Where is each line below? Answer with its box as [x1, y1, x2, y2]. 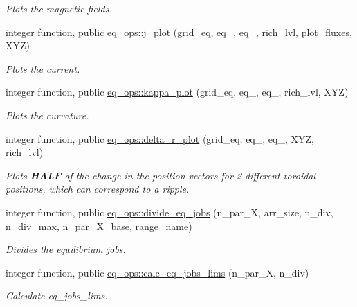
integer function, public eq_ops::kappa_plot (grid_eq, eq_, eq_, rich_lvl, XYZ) [6, 85, 349, 99]
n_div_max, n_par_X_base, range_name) [6, 218, 192, 233]
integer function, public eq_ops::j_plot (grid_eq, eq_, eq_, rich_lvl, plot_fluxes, [6, 24, 352, 39]
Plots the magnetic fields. [6, 1, 112, 15]
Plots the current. [6, 61, 80, 76]
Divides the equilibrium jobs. [6, 242, 126, 256]
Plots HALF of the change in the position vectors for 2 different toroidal [6, 168, 316, 182]
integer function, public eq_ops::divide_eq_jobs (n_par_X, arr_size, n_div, [6, 204, 333, 219]
